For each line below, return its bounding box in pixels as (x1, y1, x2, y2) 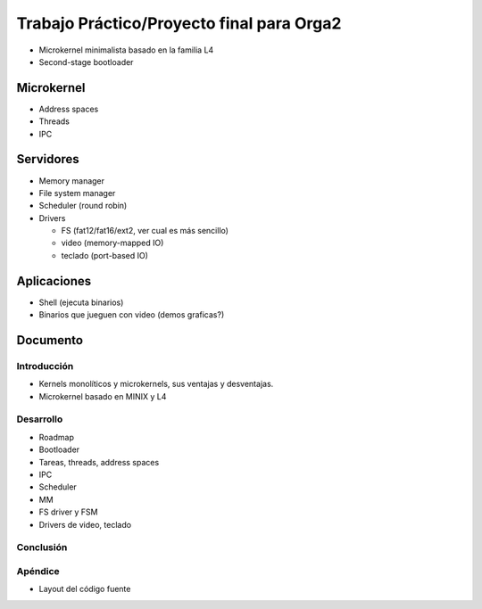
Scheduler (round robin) (38, 201, 128, 211)
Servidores (16, 152, 79, 167)
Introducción (16, 359, 74, 372)
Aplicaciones (16, 273, 92, 289)
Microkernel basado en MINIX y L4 (38, 391, 167, 401)
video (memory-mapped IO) (61, 237, 164, 249)
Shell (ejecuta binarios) (38, 297, 124, 308)
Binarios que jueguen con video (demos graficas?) (38, 309, 225, 320)
